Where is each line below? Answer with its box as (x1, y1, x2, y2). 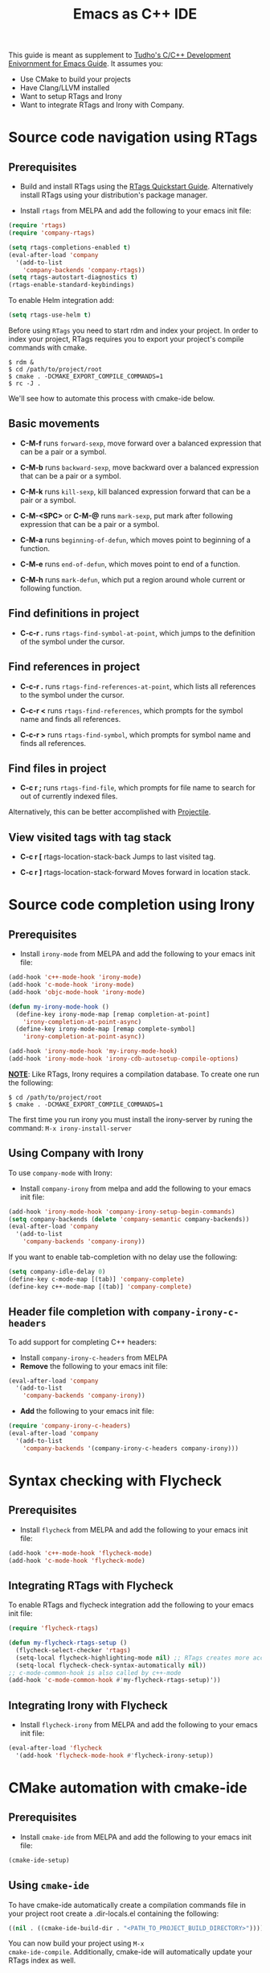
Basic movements (8, 417, 100, 431)
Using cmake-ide (8, 1879, 90, 1892)
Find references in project (8, 660, 141, 674)
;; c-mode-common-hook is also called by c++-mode (8, 1668, 182, 1677)
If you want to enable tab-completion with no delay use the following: (8, 1252, 238, 1262)
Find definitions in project (8, 607, 140, 620)
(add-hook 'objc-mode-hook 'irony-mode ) (8, 988, 146, 996)
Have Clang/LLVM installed (19, 83, 110, 93)
